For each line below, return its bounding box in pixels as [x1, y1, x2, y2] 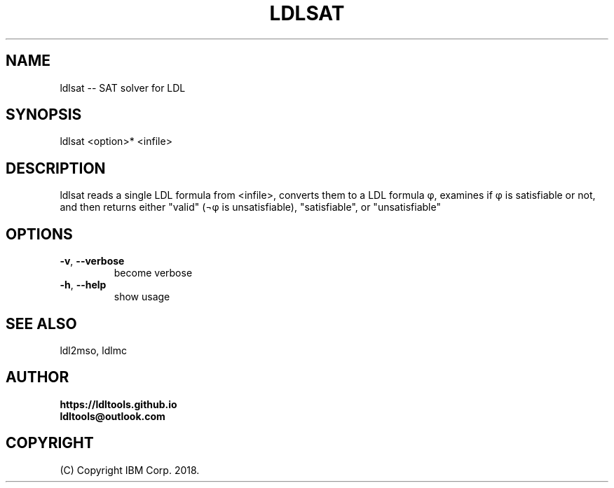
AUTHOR [6, 368, 69, 386]
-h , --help [60, 279, 107, 291]
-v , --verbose [60, 255, 125, 267]
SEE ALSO [6, 314, 77, 333]
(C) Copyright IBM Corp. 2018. [60, 463, 200, 476]
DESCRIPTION [6, 159, 106, 177]
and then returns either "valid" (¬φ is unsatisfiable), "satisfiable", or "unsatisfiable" [60, 201, 441, 214]
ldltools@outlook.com [60, 410, 165, 422]
